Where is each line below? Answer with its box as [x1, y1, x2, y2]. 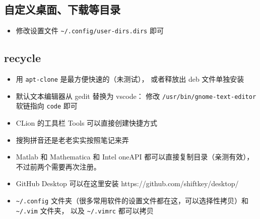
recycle [4, 50, 41, 66]
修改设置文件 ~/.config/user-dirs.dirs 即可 [16, 25, 164, 36]
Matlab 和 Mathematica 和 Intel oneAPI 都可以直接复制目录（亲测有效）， [16, 151, 254, 162]
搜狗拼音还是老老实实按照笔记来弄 [16, 134, 129, 145]
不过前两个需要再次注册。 [16, 161, 101, 172]
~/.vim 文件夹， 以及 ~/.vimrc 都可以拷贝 [16, 205, 154, 215]
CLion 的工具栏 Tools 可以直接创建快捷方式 [16, 118, 158, 128]
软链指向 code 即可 [16, 100, 78, 111]
